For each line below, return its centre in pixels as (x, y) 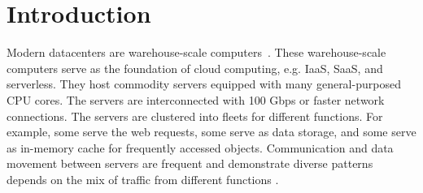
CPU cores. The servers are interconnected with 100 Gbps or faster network (196, 99)
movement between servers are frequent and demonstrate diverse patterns (190, 163)
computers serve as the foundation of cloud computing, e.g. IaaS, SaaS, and (195, 68)
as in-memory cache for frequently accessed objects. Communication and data (200, 147)
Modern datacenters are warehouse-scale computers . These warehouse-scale (196, 52)
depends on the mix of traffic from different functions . (143, 179)
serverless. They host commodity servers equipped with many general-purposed (204, 84)
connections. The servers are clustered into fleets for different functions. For (195, 116)
